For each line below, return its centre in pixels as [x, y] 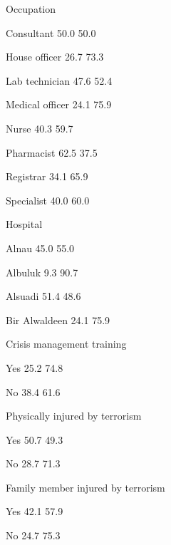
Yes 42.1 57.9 [35, 511]
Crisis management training [66, 344]
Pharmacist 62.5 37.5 [52, 152]
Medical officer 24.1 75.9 [59, 104]
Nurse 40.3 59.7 [40, 128]
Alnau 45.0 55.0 [40, 248]
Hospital [24, 224]
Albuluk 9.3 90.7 [42, 272]
